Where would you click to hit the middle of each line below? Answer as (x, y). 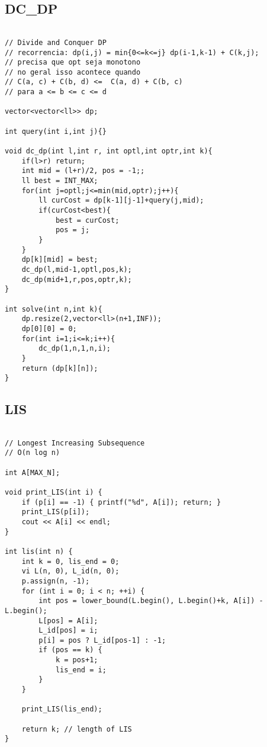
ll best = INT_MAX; (60, 181)
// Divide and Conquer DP (56, 42)
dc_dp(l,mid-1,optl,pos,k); (77, 269)
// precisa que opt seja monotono (73, 62)
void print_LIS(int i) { (54, 492)
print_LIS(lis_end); (62, 709)
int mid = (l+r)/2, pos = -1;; (83, 171)
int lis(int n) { (39, 551)
